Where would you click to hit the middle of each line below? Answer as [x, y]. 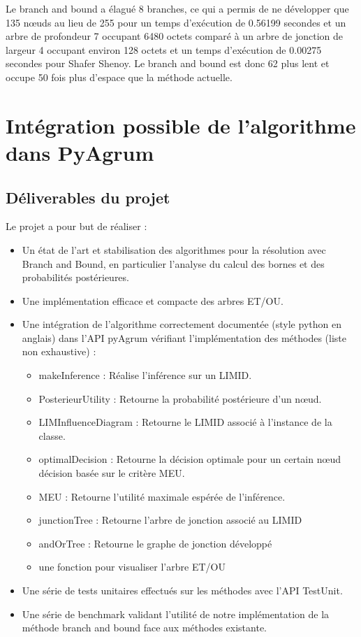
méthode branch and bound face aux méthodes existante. [145, 628]
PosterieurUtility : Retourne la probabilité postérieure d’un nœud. [180, 398]
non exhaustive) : [59, 351]
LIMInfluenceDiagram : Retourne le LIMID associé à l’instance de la [185, 422]
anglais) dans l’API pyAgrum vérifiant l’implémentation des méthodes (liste [184, 337]
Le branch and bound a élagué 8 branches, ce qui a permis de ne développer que [177, 8]
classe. [52, 435]
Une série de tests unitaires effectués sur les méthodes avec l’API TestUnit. [182, 591]
